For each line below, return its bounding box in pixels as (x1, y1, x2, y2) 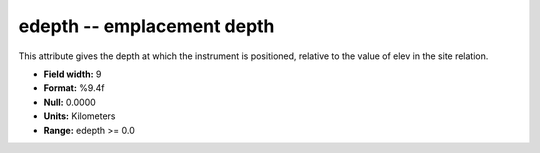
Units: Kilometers (43, 110, 116, 122)
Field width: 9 (43, 68, 102, 80)
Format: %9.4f (43, 82, 105, 94)
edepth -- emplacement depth (18, 15, 275, 37)
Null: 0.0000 (43, 96, 97, 108)
